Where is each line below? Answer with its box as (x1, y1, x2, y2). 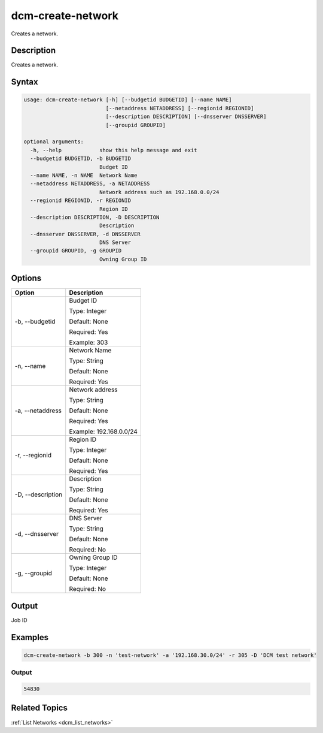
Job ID (11, 616, 28, 623)
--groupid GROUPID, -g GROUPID (30, 248, 122, 254)
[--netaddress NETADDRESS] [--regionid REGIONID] (105, 105, 254, 111)
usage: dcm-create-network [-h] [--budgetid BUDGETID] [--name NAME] (23, 96, 232, 103)
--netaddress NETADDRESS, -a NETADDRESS (30, 180, 150, 187)
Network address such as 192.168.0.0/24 (99, 189, 220, 195)
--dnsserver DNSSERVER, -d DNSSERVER (30, 231, 141, 237)
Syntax (11, 77, 38, 87)
